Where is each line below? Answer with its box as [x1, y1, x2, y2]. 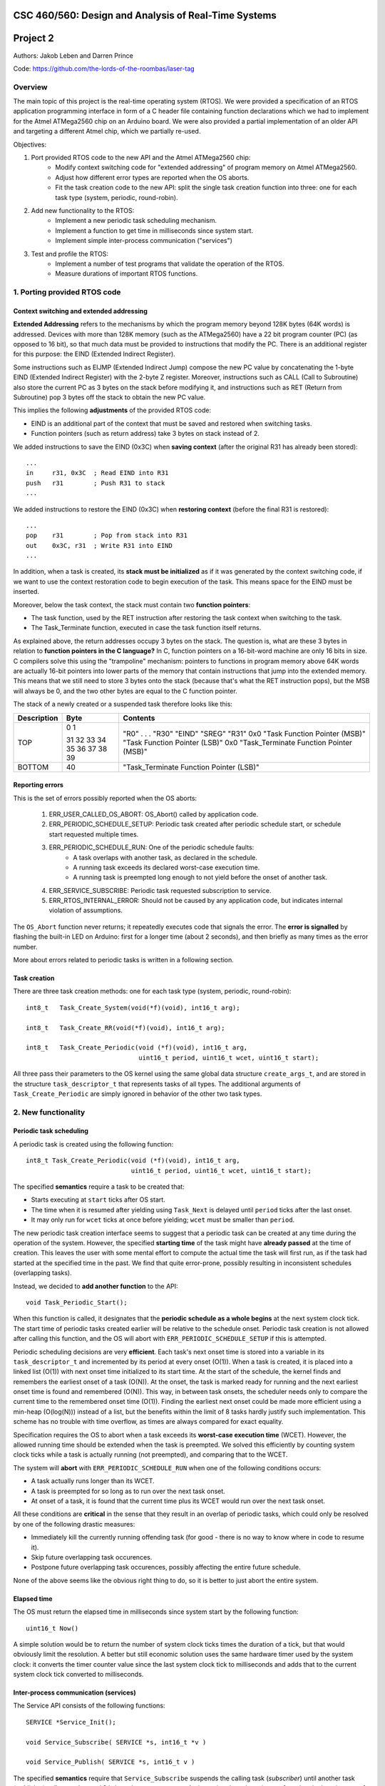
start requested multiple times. [48, 829, 139, 839]
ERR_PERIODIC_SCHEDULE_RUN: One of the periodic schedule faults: [48, 843, 255, 852]
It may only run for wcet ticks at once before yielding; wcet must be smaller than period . [31, 1215, 295, 1224]
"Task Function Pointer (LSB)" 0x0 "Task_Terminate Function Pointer [123, 737, 353, 747]
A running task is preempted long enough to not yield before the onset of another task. [73, 873, 328, 882]
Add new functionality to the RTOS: [31, 206, 135, 214]
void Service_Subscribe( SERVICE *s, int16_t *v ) [26, 1738, 207, 1746]
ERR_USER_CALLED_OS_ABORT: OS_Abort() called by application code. [48, 809, 259, 818]
